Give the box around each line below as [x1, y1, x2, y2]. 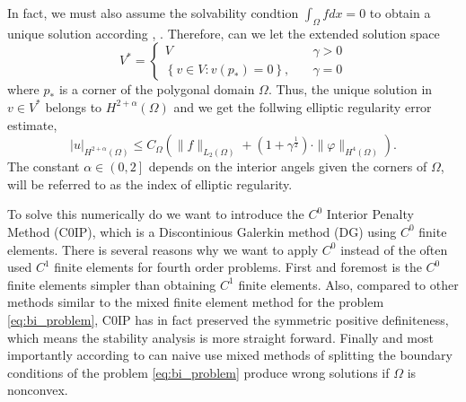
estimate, [7, 115, 57, 134]
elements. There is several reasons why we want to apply [7, 240, 319, 258]
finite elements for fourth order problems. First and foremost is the [54, 258, 422, 276]
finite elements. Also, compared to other [238, 275, 459, 293]
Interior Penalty [326, 205, 414, 223]
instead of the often [340, 240, 448, 258]
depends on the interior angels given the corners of [148, 157, 427, 176]
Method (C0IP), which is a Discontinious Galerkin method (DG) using [7, 222, 397, 240]
